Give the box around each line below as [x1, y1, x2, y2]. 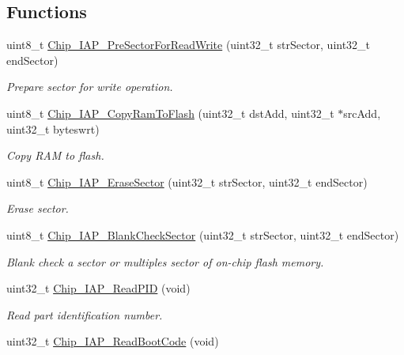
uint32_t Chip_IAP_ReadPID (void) [6, 280, 191, 296]
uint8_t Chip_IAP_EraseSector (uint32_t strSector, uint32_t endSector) [6, 173, 368, 190]
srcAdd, [343, 104, 381, 121]
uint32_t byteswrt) [6, 120, 100, 137]
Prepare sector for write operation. [6, 78, 173, 95]
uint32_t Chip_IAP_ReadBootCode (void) [6, 333, 219, 349]
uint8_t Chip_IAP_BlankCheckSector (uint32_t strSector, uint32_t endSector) [6, 226, 399, 243]
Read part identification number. [6, 306, 163, 323]
